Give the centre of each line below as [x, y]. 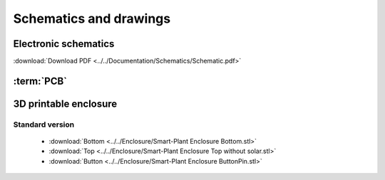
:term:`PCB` [40, 81]
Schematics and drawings [92, 18]
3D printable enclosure [65, 104]
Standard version [44, 125]
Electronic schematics [64, 44]
